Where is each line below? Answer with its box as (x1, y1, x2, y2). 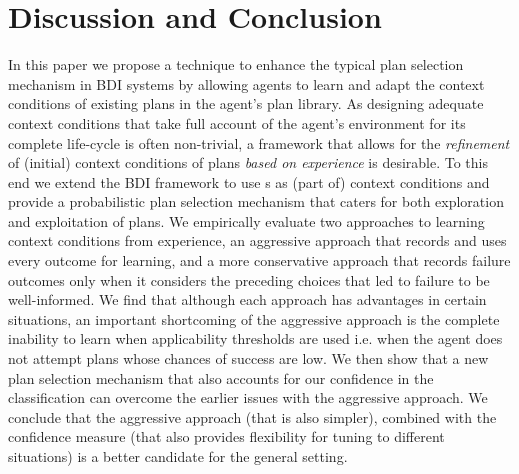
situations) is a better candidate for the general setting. (8, 446, 348, 466)
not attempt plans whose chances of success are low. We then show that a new (8, 348, 489, 369)
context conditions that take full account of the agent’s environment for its (8, 112, 466, 133)
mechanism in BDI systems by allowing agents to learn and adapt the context (8, 73, 485, 94)
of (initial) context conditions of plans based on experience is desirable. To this (8, 152, 488, 173)
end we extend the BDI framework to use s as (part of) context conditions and (8, 171, 490, 192)
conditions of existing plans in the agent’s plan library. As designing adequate (8, 93, 484, 114)
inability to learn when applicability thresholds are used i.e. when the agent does (8, 328, 503, 349)
